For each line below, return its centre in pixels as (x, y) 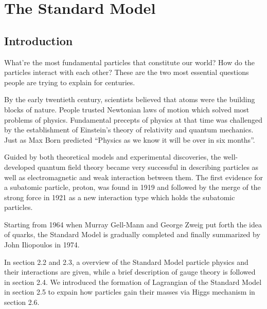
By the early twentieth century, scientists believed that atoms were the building (130, 99)
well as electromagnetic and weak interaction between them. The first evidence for (134, 177)
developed (20, 167)
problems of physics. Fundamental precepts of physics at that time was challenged (133, 119)
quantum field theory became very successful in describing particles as (148, 167)
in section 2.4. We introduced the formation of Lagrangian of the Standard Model (133, 282)
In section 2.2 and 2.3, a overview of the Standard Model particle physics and (126, 262)
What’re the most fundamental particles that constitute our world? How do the (129, 62)
